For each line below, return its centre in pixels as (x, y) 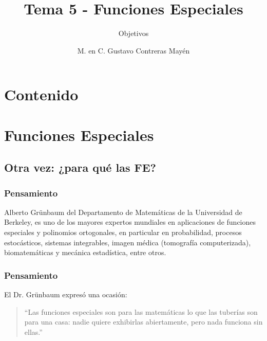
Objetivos (133, 33)
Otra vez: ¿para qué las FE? (80, 167)
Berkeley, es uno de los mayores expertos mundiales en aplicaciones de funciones (130, 222)
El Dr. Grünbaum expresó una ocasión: (66, 294)
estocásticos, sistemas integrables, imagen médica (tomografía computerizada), (128, 242)
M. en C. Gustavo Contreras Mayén (133, 50)
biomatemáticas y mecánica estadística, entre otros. (85, 252)
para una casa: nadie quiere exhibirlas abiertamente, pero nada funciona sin (144, 322)
